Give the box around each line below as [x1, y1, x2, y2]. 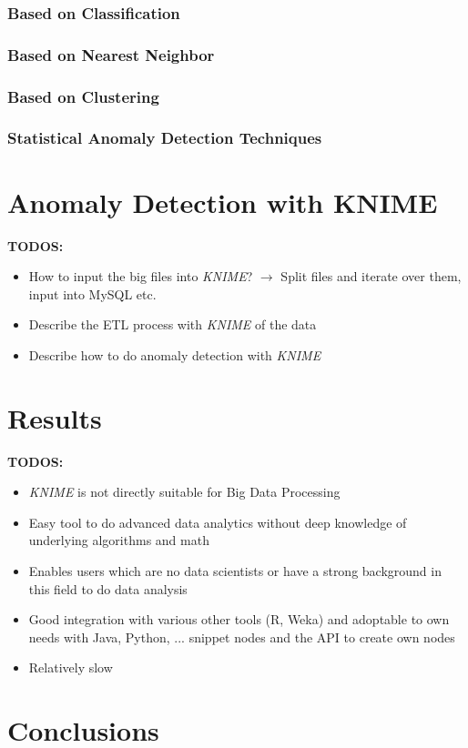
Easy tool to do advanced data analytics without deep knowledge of [28, 512, 407, 531]
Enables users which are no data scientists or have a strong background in [28, 561, 442, 580]
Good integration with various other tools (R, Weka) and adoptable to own [28, 610, 450, 629]
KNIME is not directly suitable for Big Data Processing [28, 482, 341, 501]
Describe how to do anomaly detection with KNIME [28, 345, 321, 364]
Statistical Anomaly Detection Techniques [7, 126, 322, 149]
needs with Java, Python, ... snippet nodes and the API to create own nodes [28, 627, 455, 646]
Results [7, 399, 102, 436]
